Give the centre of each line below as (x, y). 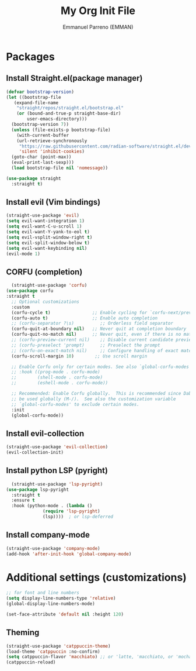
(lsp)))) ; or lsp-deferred (78, 517)
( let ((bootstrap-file (34, 97)
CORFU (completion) (44, 272)
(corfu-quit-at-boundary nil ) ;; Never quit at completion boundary (99, 329)
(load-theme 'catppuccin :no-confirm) (53, 651)
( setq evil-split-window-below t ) (48, 243)
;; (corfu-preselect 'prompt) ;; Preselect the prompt (86, 345)
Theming (23, 633)
